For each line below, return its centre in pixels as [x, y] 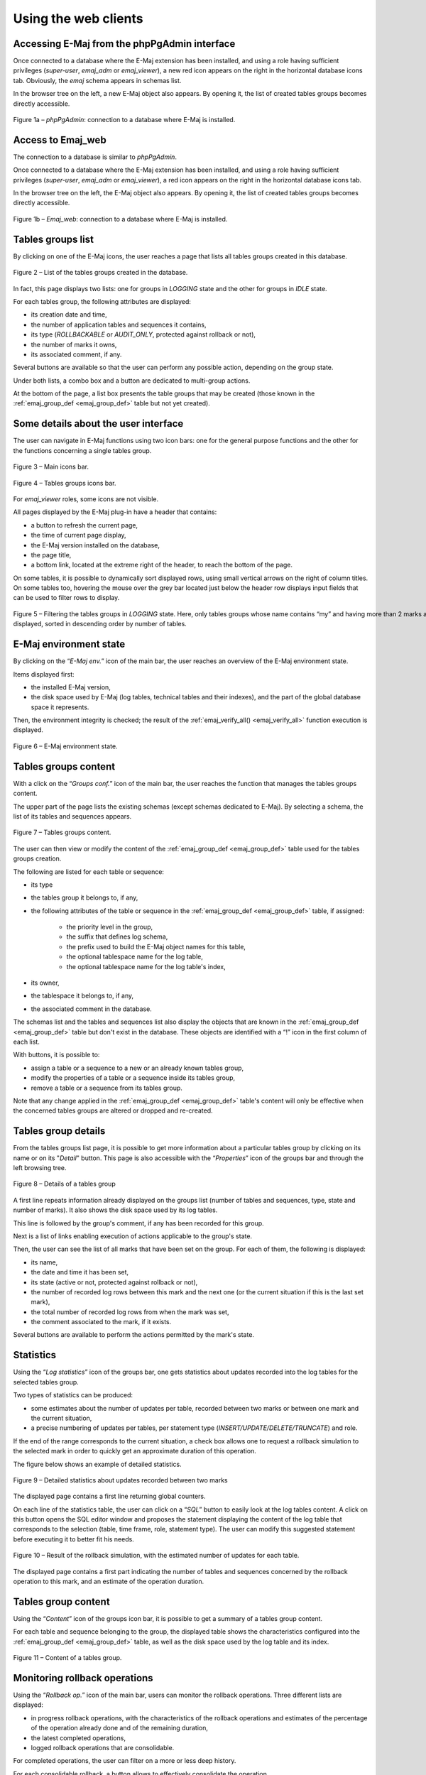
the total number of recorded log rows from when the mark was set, [130, 1312]
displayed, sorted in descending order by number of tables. [100, 624]
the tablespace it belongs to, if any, [82, 996]
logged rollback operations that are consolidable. [103, 1747]
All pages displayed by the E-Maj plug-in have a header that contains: [115, 512]
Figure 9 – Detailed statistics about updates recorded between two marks [120, 1480]
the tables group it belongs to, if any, [84, 897]
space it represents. [60, 707]
